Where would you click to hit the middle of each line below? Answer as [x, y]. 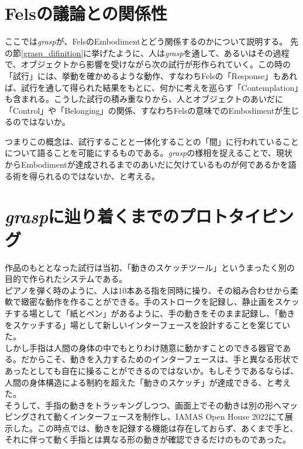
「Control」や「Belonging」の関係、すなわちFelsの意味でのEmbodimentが [144, 110]
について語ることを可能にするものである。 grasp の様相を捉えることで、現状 [149, 153]
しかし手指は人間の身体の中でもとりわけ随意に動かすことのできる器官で [144, 347]
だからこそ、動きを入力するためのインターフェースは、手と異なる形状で [160, 359]
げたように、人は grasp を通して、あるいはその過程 [194, 52]
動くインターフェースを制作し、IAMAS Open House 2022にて [169, 416]
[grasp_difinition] [52, 52]
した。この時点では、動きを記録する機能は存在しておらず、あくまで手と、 [155, 428]
